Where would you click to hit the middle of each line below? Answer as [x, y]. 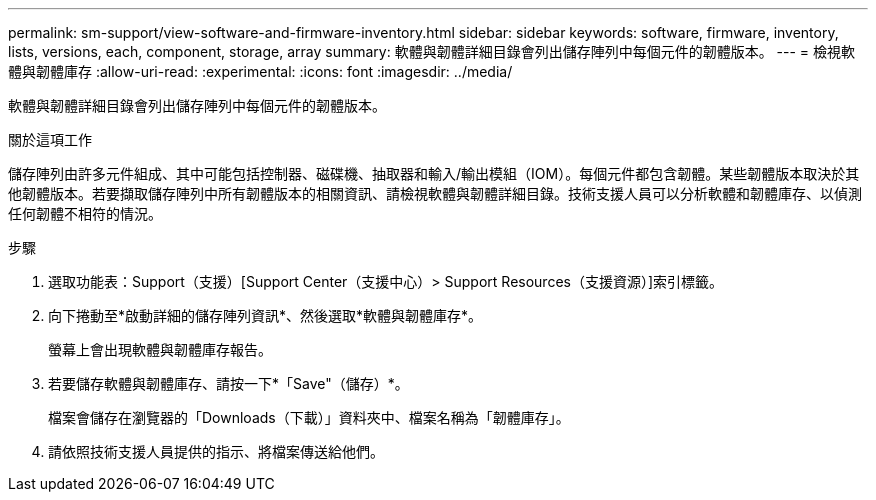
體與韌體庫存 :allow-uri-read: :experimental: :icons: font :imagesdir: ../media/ [260, 71]
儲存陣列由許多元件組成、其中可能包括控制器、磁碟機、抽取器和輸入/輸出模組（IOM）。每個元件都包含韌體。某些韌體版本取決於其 [434, 173]
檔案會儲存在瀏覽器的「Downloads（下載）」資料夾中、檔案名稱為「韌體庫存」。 [309, 417]
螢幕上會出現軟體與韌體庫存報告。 [160, 349]
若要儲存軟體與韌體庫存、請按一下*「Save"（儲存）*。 [228, 383]
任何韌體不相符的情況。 [85, 213]
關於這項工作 [50, 139]
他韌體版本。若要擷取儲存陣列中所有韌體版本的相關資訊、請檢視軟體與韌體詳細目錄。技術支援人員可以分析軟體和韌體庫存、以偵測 [435, 193]
